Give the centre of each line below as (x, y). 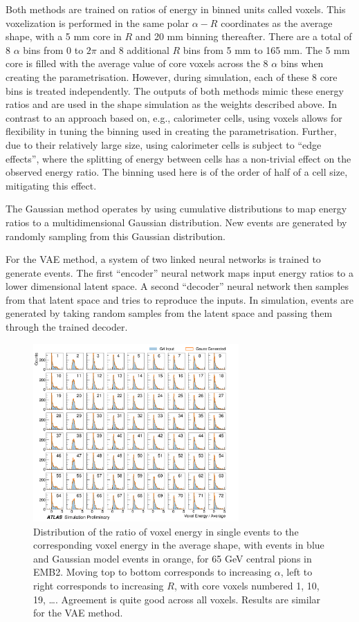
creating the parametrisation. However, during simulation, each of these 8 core (172, 76)
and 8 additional (135, 49)
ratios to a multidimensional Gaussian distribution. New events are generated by (176, 222)
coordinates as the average (277, 22)
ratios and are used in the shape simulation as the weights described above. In (171, 104)
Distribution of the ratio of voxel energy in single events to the (166, 531)
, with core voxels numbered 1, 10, (247, 585)
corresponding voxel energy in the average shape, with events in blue (179, 545)
